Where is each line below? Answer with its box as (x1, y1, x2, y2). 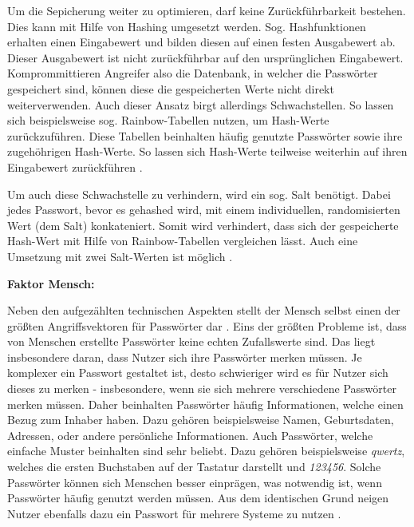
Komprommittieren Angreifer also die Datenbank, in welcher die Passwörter (7, 65, 378, 81)
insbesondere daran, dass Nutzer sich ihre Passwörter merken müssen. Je (7, 348, 362, 365)
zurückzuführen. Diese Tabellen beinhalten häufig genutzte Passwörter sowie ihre (7, 127, 403, 144)
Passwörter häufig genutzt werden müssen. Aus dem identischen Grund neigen (7, 489, 389, 506)
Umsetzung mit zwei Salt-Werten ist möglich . (7, 248, 233, 264)
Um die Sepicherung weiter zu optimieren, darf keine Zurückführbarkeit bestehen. (7, 2, 406, 18)
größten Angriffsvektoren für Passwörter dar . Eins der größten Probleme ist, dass (7, 317, 407, 334)
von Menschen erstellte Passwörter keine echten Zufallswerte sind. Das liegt (7, 333, 376, 350)
